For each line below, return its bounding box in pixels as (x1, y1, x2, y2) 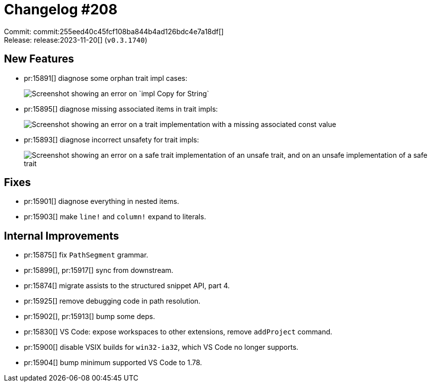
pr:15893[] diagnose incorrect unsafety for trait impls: (24, 135, 199, 144)
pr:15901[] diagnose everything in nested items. (24, 197, 179, 206)
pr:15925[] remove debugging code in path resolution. (24, 297, 201, 306)
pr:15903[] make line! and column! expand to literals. (24, 212, 206, 221)
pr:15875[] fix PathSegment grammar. (24, 251, 149, 259)
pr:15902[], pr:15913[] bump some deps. (24, 312, 155, 321)
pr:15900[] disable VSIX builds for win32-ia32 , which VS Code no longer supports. (24, 343, 299, 352)
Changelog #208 (4, 1, 118, 18)
